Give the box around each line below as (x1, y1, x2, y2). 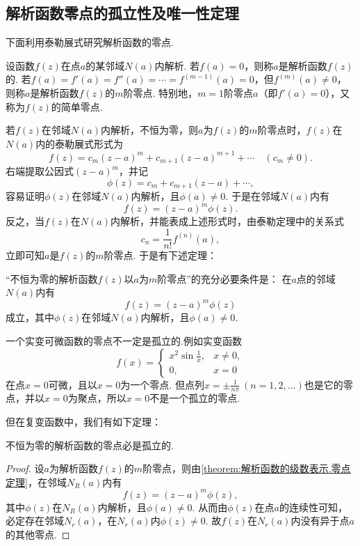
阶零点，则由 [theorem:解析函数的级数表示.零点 (142, 461, 351, 476)
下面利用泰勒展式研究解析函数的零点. (6, 35, 174, 49)
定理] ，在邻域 (6, 474, 67, 489)
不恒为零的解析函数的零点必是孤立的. (6, 437, 174, 452)
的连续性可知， (279, 499, 347, 514)
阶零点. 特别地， (123, 85, 198, 100)
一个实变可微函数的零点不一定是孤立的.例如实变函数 (6, 333, 242, 348)
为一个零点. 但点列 (120, 377, 204, 391)
